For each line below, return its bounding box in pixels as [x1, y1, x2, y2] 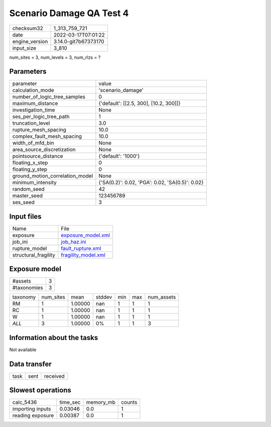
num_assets [148, 294, 176, 301]
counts [121, 399, 138, 406]
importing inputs [12, 405, 51, 412]
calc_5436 [12, 399, 37, 406]
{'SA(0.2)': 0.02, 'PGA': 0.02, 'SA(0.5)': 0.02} [98, 179, 204, 186]
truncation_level [12, 120, 50, 127]
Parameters [9, 67, 47, 76]
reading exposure [12, 412, 54, 419]
